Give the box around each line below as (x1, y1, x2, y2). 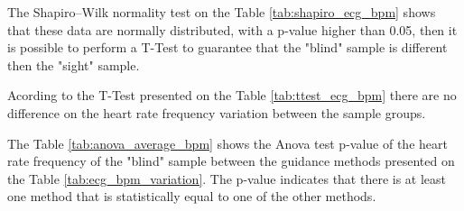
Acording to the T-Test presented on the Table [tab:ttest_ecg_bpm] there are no (7, 86, 457, 105)
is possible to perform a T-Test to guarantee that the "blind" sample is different (7, 38, 448, 57)
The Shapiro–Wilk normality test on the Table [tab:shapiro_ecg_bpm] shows (7, 3, 436, 21)
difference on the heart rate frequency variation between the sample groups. (7, 103, 426, 122)
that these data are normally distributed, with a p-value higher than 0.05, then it (7, 20, 458, 39)
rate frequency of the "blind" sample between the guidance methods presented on (7, 151, 455, 170)
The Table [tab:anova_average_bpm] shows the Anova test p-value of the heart (7, 133, 448, 152)
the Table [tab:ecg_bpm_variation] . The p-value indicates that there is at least (7, 169, 447, 188)
